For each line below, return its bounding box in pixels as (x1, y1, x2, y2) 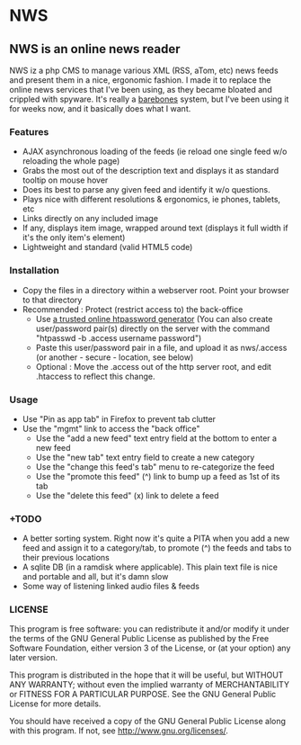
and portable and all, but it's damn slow (22, 571, 169, 582)
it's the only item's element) (22, 232, 126, 243)
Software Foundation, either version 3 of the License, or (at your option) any (9, 642, 291, 653)
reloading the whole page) (22, 156, 120, 166)
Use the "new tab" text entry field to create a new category (35, 452, 255, 462)
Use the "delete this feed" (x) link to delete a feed (35, 489, 219, 500)
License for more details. (9, 698, 102, 709)
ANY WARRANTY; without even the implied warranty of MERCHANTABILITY (9, 679, 290, 690)
